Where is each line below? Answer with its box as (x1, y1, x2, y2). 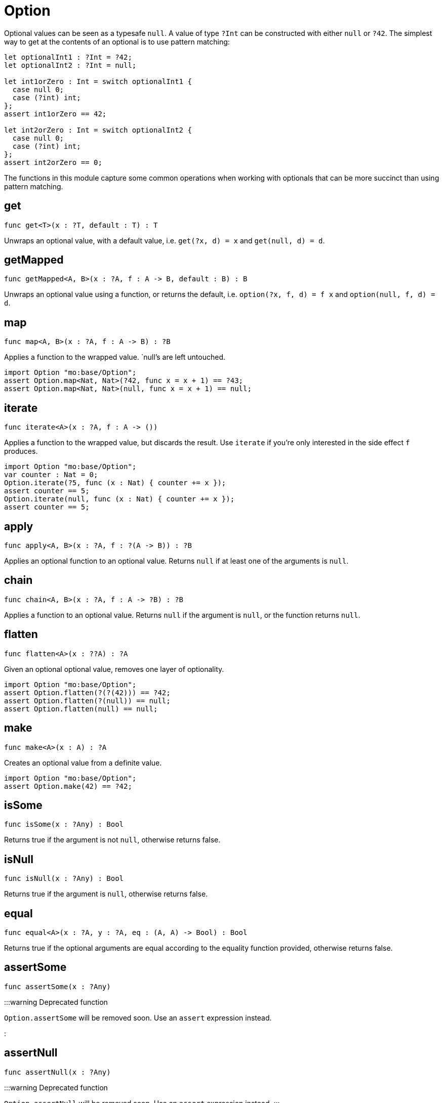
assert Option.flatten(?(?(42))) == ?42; (4, 688, 171, 697)
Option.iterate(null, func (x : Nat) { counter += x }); (4, 495, 235, 503)
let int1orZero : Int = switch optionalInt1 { (4, 77, 192, 86)
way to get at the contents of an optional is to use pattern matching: (4, 37, 230, 46)
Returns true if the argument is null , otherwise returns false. (4, 889, 208, 899)
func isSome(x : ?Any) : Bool (4, 820, 124, 829)
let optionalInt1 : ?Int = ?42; (4, 53, 132, 61)
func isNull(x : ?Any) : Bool (4, 874, 124, 883)
